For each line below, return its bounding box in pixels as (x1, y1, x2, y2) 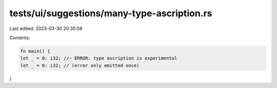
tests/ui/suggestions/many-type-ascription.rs (9, 8, 212, 19)
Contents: (9, 35, 30, 41)
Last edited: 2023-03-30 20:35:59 (9, 25, 83, 32)
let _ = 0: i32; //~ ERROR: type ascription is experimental (20, 55, 177, 61)
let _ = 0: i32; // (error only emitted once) (20, 63, 140, 68)
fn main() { (20, 48, 51, 54)
